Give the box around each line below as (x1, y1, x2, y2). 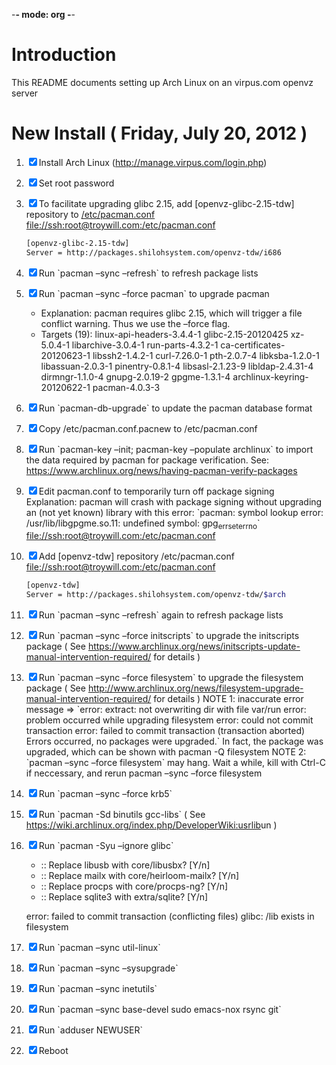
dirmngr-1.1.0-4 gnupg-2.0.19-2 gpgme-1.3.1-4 (40, 370, 231, 383)
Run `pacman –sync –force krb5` (38, 788, 173, 800)
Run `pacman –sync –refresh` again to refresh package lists (38, 609, 284, 621)
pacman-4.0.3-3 (92, 381, 161, 393)
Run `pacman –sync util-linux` (38, 942, 161, 954)
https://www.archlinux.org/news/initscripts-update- (87, 640, 301, 653)
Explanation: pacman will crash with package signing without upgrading (25, 495, 323, 508)
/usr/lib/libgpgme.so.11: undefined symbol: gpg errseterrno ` (25, 517, 261, 531)
